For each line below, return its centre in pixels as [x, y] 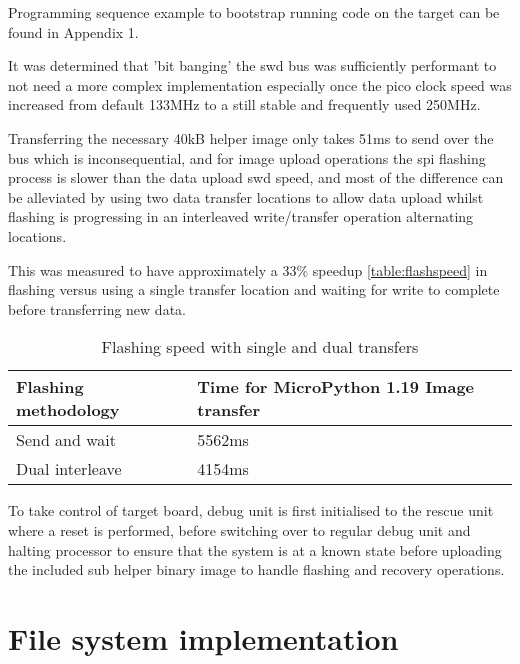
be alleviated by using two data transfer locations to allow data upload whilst [246, 196]
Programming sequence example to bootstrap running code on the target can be [254, 12]
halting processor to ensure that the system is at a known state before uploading [255, 549]
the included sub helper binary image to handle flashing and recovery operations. [256, 569]
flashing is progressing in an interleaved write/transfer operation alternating [241, 216]
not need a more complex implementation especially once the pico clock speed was [260, 84]
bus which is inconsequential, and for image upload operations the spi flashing [247, 157]
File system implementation [203, 637]
